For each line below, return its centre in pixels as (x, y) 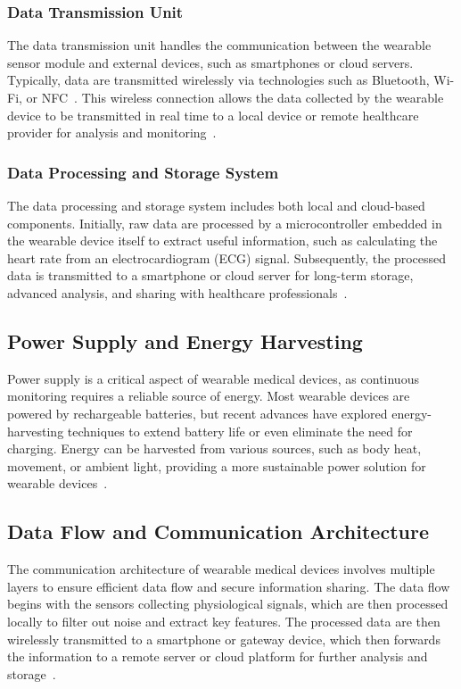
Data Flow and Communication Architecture (218, 531)
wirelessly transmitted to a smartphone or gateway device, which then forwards (224, 639)
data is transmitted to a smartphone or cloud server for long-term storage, (210, 275)
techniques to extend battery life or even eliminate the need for (240, 431)
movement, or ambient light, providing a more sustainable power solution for (217, 465)
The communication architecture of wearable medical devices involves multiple (221, 569)
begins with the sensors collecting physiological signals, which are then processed (228, 604)
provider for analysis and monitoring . (112, 133)
